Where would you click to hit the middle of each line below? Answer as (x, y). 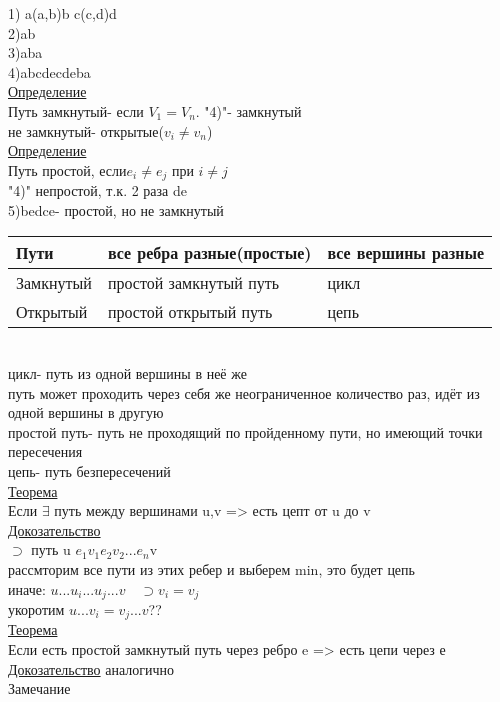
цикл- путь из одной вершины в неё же (127, 372)
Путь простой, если (67, 169)
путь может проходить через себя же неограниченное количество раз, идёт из (244, 392)
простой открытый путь (190, 312)
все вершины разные (406, 253)
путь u (51, 549)
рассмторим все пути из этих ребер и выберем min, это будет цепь (211, 568)
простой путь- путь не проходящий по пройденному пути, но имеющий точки (245, 431)
